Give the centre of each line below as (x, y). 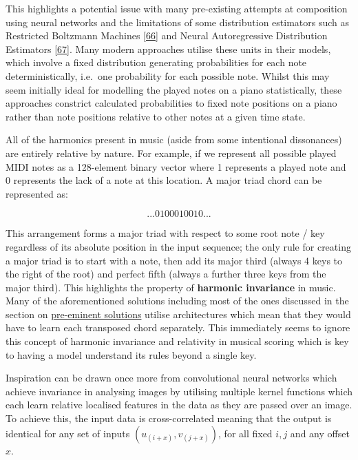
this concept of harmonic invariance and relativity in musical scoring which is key (177, 341)
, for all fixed (245, 433)
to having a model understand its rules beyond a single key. (131, 354)
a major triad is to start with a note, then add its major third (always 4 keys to (174, 260)
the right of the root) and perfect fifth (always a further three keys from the (166, 274)
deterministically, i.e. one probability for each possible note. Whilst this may (168, 75)
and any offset (320, 433)
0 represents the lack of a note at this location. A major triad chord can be (164, 180)
